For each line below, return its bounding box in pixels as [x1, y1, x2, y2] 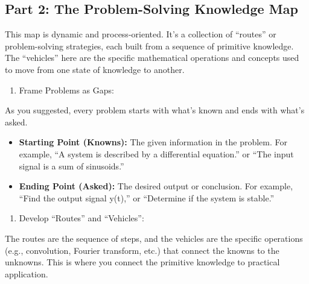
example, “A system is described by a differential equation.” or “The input [19, 147, 294, 160]
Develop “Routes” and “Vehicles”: [19, 212, 144, 224]
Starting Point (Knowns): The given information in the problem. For [19, 136, 288, 148]
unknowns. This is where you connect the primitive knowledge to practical [5, 256, 280, 268]
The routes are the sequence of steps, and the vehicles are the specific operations [5, 232, 303, 244]
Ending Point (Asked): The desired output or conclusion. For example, [19, 180, 293, 192]
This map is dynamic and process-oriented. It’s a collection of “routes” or [5, 28, 276, 40]
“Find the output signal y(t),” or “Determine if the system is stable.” [19, 191, 275, 204]
